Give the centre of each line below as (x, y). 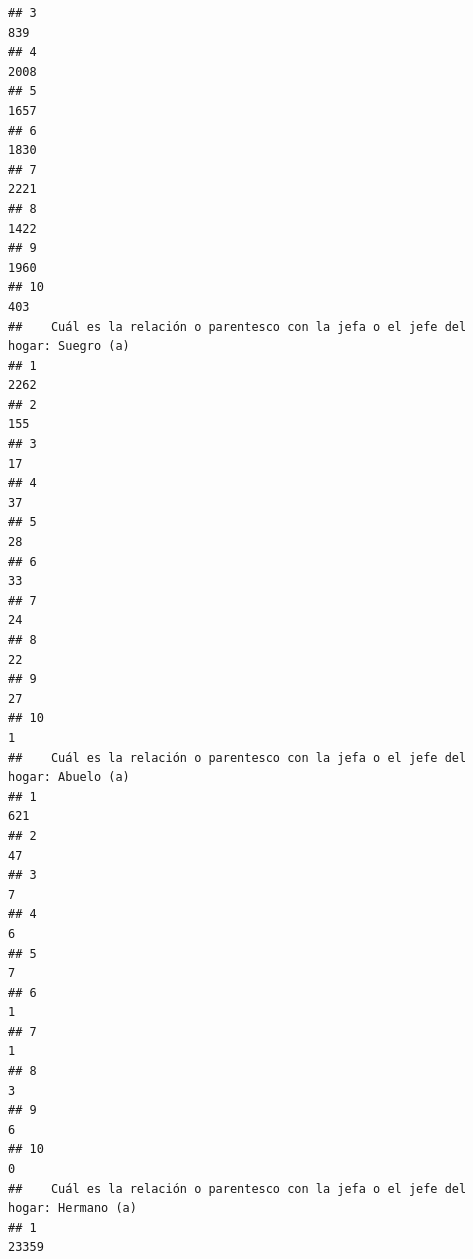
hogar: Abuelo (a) (69, 777)
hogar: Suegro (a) (69, 346)
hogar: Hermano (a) (72, 1208)
